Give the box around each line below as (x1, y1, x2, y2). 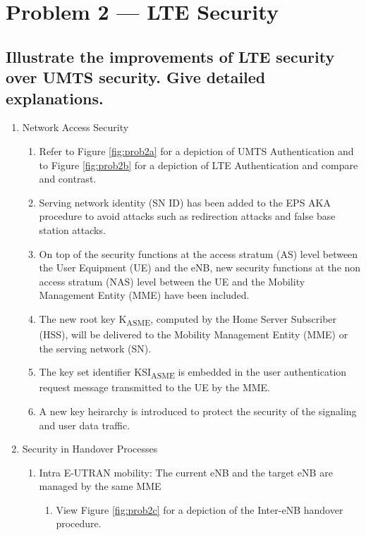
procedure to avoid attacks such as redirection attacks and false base (39, 209, 336, 223)
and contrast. (39, 171, 97, 186)
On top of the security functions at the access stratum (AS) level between (39, 246, 358, 261)
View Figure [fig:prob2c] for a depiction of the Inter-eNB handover (56, 502, 343, 517)
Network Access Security (22, 120, 129, 135)
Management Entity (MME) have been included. (39, 288, 250, 302)
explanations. (6, 87, 104, 109)
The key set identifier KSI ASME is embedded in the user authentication (39, 364, 347, 381)
